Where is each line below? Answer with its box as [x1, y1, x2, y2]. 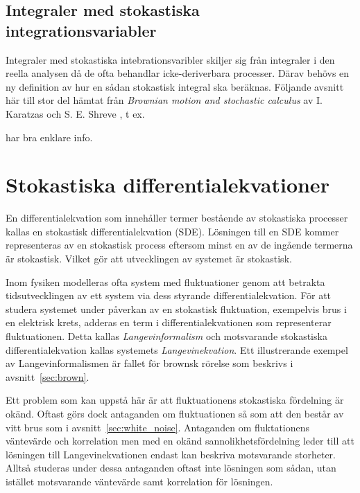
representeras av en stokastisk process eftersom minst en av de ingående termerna [6, 237, 353, 252]
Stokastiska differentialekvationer [6, 170, 329, 199]
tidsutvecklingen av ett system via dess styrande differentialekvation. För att [6, 288, 332, 303]
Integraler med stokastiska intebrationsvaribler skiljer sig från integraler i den [6, 52, 335, 66]
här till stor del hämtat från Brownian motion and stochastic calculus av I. [6, 93, 323, 107]
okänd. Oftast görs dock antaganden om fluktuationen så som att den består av [6, 406, 344, 420]
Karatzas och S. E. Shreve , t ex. [6, 106, 145, 120]
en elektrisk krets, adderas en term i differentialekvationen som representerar [6, 315, 332, 330]
